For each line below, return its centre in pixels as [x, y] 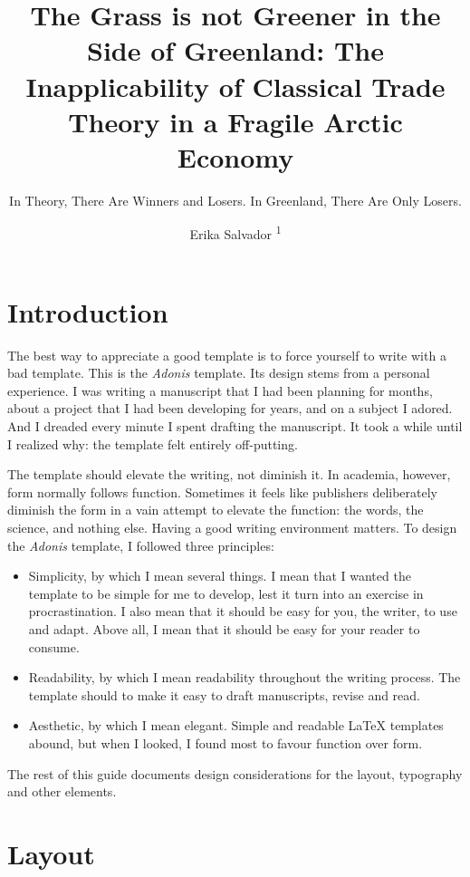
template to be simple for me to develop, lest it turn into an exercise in [226, 593]
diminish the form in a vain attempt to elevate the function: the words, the [216, 510]
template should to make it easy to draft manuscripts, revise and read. [224, 694]
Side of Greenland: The [235, 50]
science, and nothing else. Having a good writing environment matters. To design [232, 527]
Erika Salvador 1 [235, 233]
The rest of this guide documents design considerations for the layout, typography [235, 773]
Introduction [88, 311]
